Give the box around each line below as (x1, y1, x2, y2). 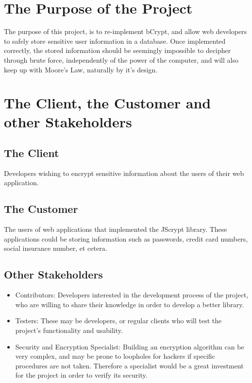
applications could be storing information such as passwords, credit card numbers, (4, 233, 248, 244)
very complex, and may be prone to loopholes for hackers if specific (15, 351, 215, 361)
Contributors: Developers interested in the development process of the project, (15, 290, 249, 300)
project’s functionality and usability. (15, 325, 123, 335)
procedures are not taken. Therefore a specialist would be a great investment (15, 360, 244, 370)
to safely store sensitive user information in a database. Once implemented (4, 35, 226, 46)
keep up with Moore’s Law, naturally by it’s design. (4, 64, 158, 74)
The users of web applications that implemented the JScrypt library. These (4, 224, 227, 234)
